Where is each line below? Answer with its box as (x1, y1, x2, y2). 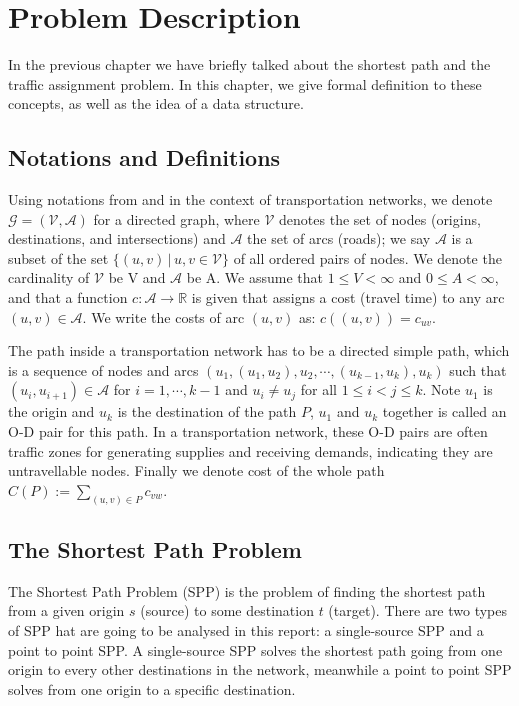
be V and (108, 267, 166, 288)
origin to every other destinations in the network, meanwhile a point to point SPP (8, 659, 512, 680)
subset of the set (8, 247, 109, 268)
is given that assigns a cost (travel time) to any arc (191, 287, 505, 308)
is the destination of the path (117, 401, 297, 422)
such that (449, 359, 507, 380)
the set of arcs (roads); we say (247, 228, 431, 249)
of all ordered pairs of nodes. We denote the (233, 247, 502, 268)
